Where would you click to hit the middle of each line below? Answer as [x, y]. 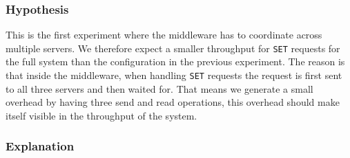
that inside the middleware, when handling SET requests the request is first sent [174, 75]
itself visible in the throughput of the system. [101, 115]
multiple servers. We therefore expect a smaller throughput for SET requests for [173, 48]
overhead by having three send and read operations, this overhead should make [173, 102]
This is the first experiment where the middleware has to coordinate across [164, 35]
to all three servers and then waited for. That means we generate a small [159, 88]
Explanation [40, 146]
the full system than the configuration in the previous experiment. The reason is [175, 61]
